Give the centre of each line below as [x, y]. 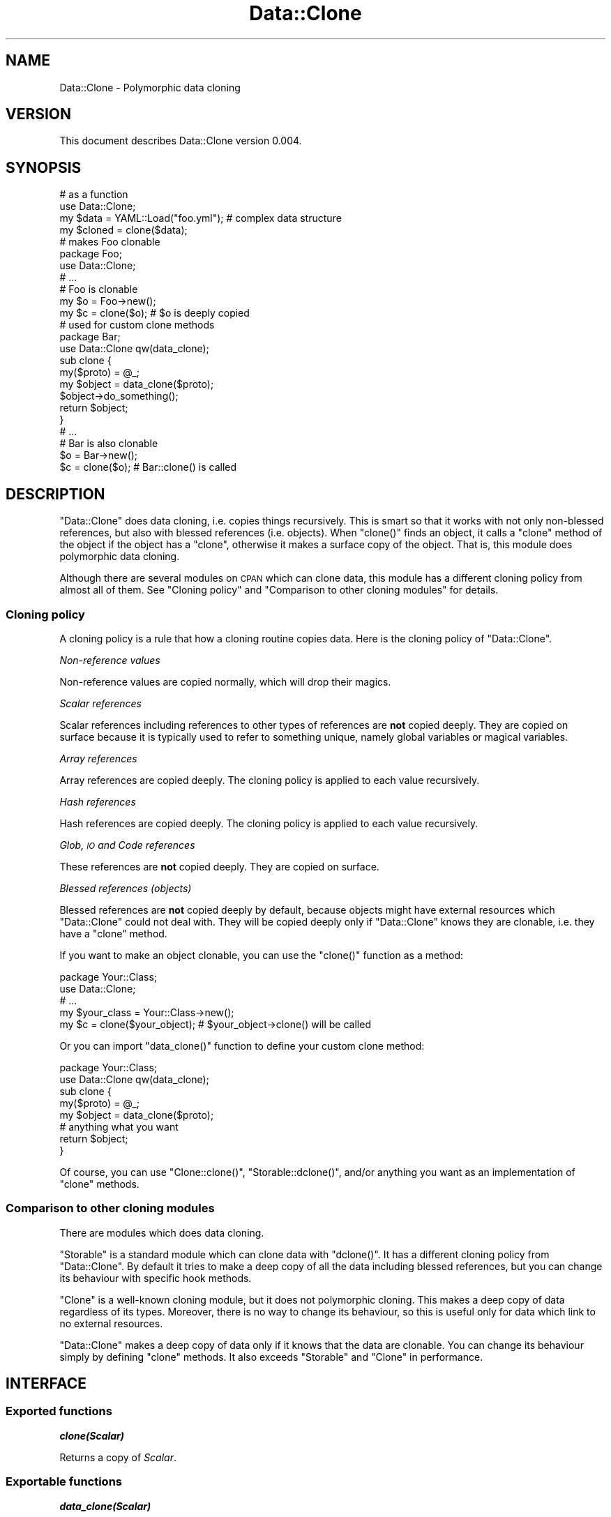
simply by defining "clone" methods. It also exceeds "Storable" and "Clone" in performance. [271, 1357]
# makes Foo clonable [110, 242]
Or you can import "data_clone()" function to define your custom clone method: [242, 1046]
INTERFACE [46, 1384]
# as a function [94, 195]
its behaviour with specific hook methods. [156, 1278]
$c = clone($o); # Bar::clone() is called [148, 467]
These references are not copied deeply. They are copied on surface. [219, 866]
